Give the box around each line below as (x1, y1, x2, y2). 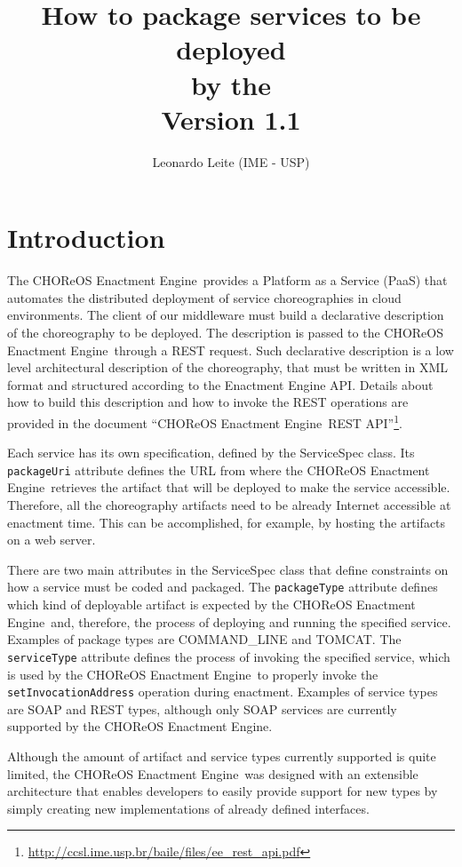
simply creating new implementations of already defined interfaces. (7, 799, 370, 817)
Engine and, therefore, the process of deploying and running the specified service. (7, 612, 451, 631)
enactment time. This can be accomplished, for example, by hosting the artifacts (7, 513, 446, 531)
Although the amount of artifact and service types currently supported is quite (7, 746, 436, 765)
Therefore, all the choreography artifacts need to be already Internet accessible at (7, 496, 451, 514)
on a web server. (7, 530, 96, 549)
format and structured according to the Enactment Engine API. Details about (7, 375, 434, 394)
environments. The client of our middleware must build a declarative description (7, 306, 444, 324)
